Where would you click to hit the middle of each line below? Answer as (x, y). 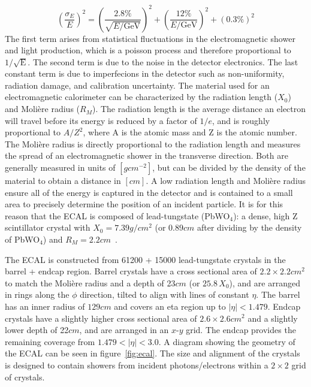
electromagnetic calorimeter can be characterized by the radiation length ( (141, 97)
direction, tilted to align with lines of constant (164, 294)
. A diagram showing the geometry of (227, 341)
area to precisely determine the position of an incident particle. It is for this (144, 204)
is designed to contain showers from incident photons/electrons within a (137, 365)
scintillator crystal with (48, 227)
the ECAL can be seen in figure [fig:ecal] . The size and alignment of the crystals (153, 353)
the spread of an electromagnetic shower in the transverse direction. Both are (147, 155)
